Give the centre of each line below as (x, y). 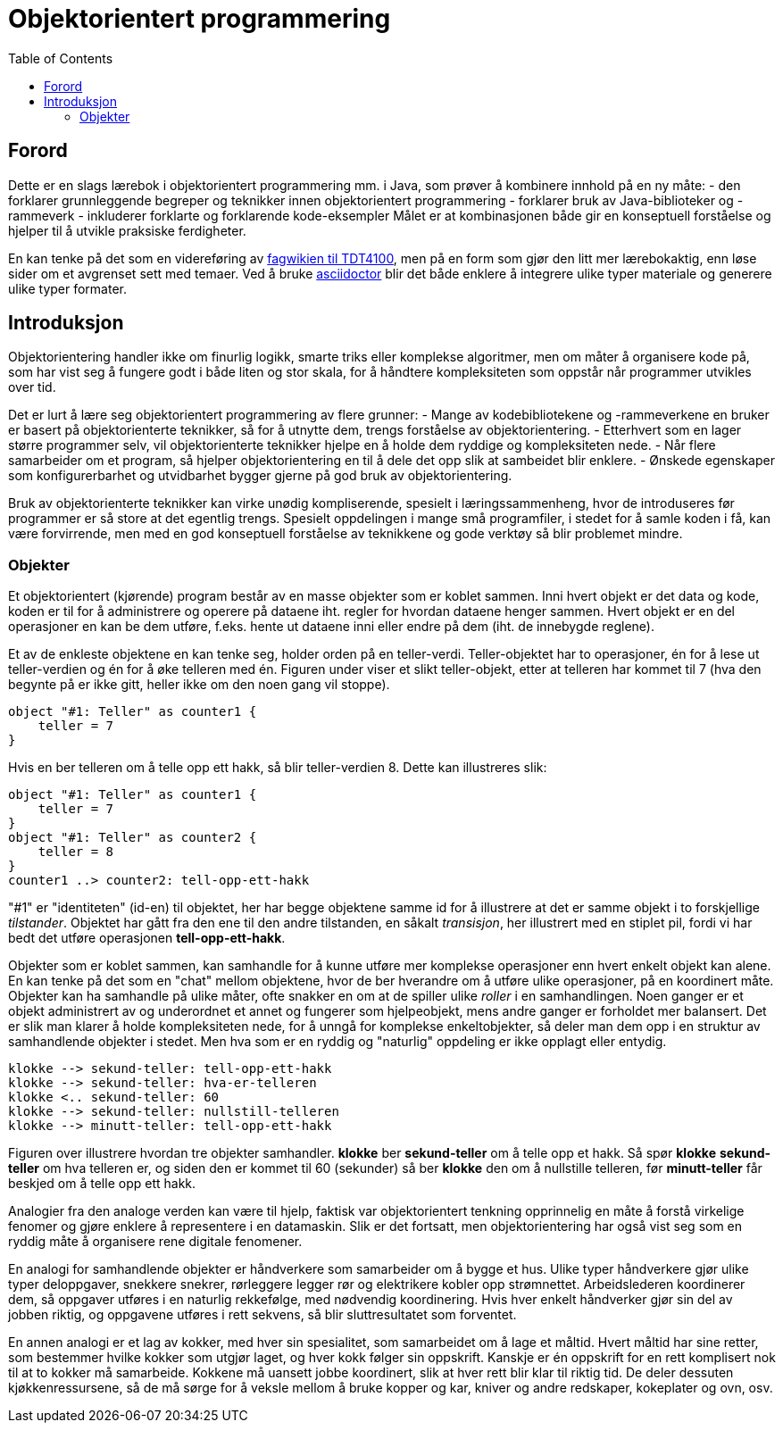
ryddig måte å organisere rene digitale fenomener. (155, 1242)
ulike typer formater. (68, 288)
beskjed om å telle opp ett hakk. (102, 1184)
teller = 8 (76, 852)
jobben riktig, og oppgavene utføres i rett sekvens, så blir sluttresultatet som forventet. (262, 1315)
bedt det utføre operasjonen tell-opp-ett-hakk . (147, 938)
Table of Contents (61, 58)
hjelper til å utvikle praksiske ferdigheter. (127, 230)
